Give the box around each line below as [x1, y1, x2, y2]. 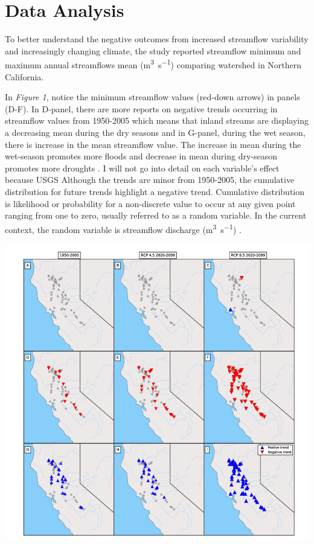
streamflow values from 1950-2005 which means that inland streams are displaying [5, 114, 309, 127]
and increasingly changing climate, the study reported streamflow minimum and [5, 44, 301, 57]
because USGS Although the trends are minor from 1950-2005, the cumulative [5, 173, 295, 186]
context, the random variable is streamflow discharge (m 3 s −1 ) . [5, 221, 242, 235]
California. [5, 70, 44, 83]
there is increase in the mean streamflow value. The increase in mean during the [5, 138, 301, 150]
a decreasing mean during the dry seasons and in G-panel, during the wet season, [5, 126, 306, 138]
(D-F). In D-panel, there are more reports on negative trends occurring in [5, 102, 278, 115]
